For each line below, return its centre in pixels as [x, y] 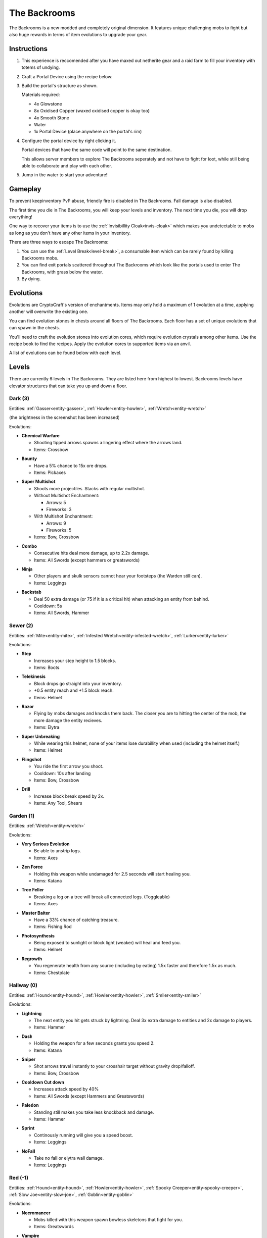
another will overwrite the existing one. [49, 311]
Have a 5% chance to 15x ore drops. [71, 465]
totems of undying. [41, 67]
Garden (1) [22, 816]
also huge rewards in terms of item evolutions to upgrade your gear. [78, 34]
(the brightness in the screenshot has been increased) [64, 417]
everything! [21, 217]
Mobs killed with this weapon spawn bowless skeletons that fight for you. [109, 1220]
